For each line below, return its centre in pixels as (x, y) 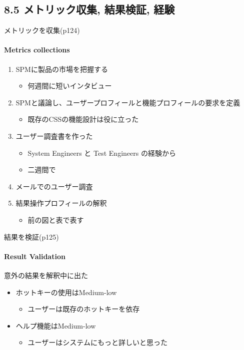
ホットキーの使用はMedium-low (66, 292)
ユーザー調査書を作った (54, 136)
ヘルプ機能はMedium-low (56, 325)
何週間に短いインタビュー (70, 86)
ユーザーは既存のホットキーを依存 (84, 309)
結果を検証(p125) (31, 236)
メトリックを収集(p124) (42, 30)
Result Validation (35, 256)
